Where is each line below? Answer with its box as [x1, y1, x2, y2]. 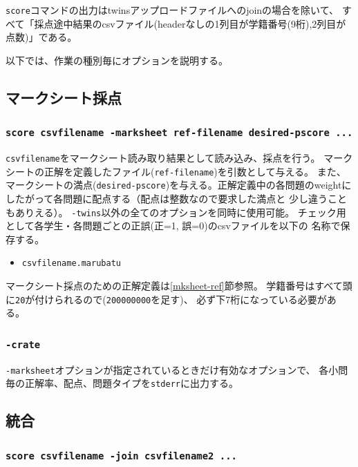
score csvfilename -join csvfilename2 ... [6, 450, 237, 461]
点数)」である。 [6, 30, 77, 44]
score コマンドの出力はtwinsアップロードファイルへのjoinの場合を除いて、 [6, 3, 339, 17]
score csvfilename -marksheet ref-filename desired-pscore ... [6, 127, 353, 139]
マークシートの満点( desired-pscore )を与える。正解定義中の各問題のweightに [6, 178, 352, 192]
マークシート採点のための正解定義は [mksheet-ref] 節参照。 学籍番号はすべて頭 [6, 278, 352, 293]
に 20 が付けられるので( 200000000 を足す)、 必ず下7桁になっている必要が [6, 292, 327, 306]
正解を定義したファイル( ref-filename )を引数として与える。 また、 [44, 164, 346, 178]
